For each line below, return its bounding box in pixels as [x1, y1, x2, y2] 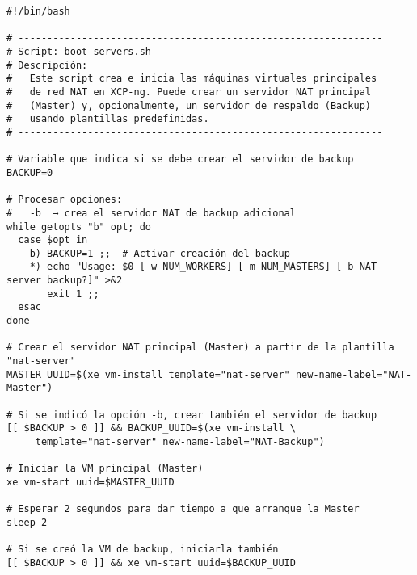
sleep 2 [6, 516, 48, 528]
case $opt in [18, 234, 88, 246]
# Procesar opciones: [6, 194, 123, 206]
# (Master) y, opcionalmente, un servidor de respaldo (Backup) [6, 99, 372, 111]
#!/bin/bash [6, 6, 70, 17]
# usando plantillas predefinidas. [6, 113, 209, 125]
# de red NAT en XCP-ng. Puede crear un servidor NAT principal [6, 86, 372, 98]
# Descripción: [6, 59, 88, 71]
